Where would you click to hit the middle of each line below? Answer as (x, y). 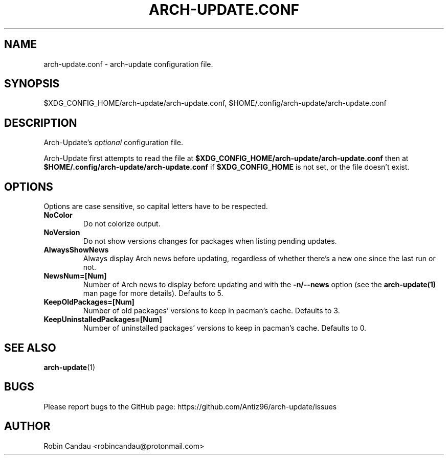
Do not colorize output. (122, 224)
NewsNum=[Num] (75, 276)
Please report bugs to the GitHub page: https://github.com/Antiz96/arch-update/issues (190, 406)
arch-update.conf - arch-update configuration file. (128, 64)
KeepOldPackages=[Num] (89, 302)
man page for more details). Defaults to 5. (153, 293)
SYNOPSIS (32, 84)
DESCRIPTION (41, 123)
